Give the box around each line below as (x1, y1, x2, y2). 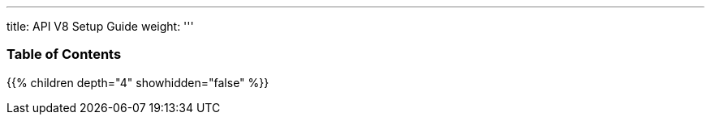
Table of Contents (6, 46, 122, 63)
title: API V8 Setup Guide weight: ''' (6, 19, 194, 33)
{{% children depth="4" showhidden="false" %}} (6, 75, 269, 90)
